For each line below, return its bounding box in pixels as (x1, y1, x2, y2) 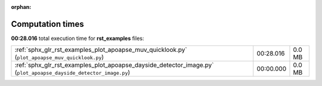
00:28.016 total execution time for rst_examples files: (11, 35, 144, 42)
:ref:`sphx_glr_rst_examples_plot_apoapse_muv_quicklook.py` (14, 45, 187, 54)
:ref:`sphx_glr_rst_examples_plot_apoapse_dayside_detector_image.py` (14, 61, 214, 69)
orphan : (11, 4, 32, 10)
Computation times (11, 19, 84, 29)
